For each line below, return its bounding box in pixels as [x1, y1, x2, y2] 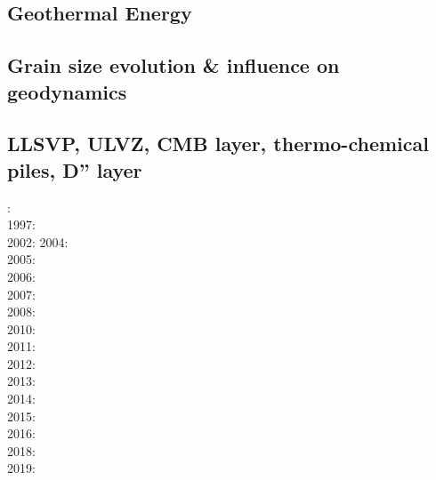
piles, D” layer [7, 156, 142, 183]
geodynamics [7, 77, 127, 105]
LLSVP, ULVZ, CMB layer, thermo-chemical [7, 130, 429, 157]
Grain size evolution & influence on [7, 52, 340, 79]
